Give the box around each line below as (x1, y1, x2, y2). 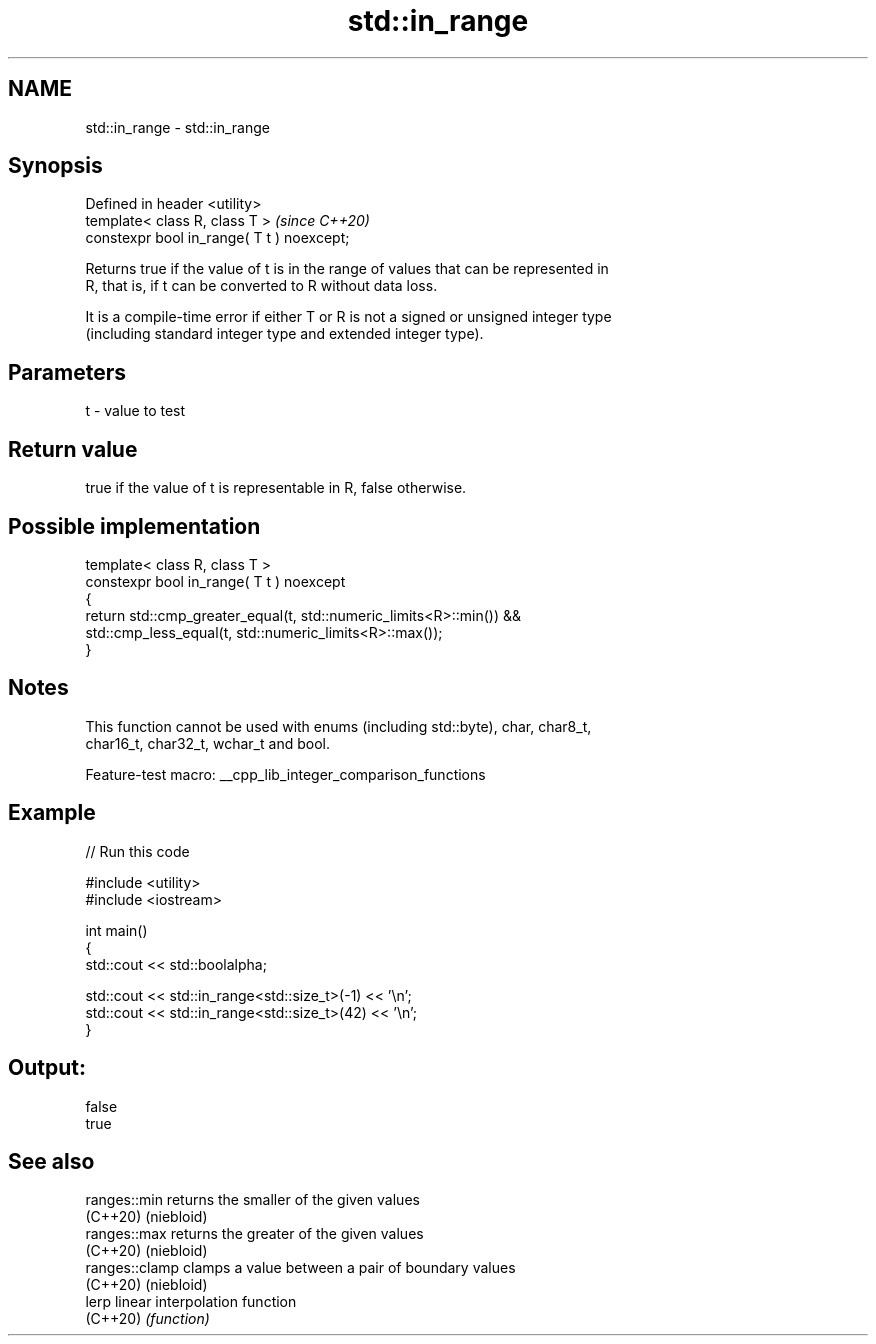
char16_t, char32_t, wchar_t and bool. (85, 734, 330, 752)
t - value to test (85, 402, 186, 420)
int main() (85, 921, 148, 939)
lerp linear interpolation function (85, 1293, 297, 1311)
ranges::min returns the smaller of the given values (85, 1191, 420, 1209)
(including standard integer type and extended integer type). (85, 325, 484, 343)
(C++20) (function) (85, 1310, 210, 1328)
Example (8, 800, 96, 826)
